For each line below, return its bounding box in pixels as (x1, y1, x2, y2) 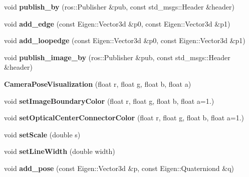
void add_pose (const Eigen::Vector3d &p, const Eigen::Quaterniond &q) (4, 162, 234, 173)
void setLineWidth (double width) (4, 146, 115, 156)
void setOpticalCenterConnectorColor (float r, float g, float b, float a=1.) (4, 112, 244, 123)
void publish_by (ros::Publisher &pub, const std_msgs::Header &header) (4, 2, 234, 12)
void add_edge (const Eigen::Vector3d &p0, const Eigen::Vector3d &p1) (4, 18, 230, 29)
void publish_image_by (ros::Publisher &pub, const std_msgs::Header (4, 52, 230, 62)
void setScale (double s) (4, 129, 81, 139)
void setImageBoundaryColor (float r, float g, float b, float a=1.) (4, 95, 214, 106)
